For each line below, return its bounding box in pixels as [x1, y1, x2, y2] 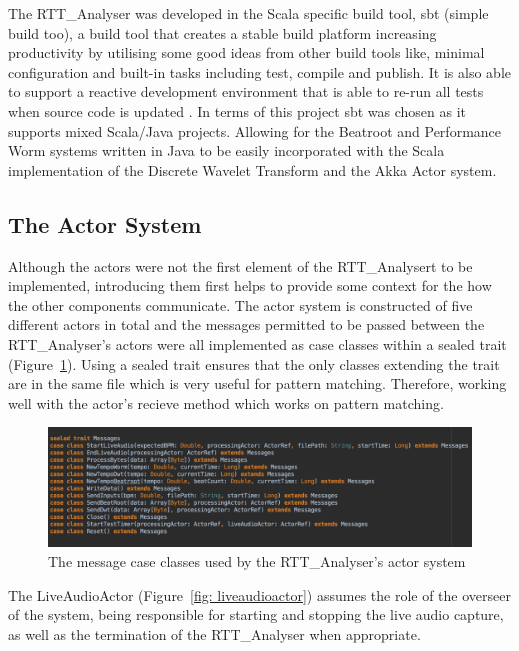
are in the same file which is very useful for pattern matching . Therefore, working [8, 373, 507, 394]
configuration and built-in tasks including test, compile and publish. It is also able [8, 61, 512, 82]
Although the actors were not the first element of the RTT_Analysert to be [8, 255, 473, 276]
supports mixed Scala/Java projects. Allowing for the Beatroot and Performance [8, 120, 502, 141]
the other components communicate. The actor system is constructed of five [8, 294, 473, 315]
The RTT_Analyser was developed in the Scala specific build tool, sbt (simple [8, 3, 489, 23]
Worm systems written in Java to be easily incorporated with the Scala [8, 140, 445, 161]
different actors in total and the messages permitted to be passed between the [8, 314, 485, 335]
